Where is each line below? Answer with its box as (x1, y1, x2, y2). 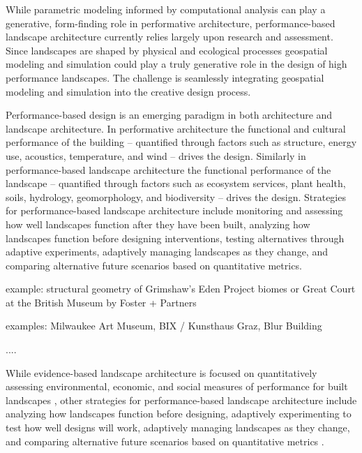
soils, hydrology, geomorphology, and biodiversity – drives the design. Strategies (6, 189, 346, 204)
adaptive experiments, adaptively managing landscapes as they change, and (6, 244, 328, 259)
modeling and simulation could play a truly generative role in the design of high (6, 57, 347, 71)
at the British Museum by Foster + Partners (6, 295, 197, 309)
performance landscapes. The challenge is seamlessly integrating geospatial (6, 70, 324, 84)
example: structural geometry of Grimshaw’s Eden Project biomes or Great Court (6, 281, 356, 296)
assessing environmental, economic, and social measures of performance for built (6, 379, 348, 394)
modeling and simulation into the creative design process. (6, 84, 251, 98)
